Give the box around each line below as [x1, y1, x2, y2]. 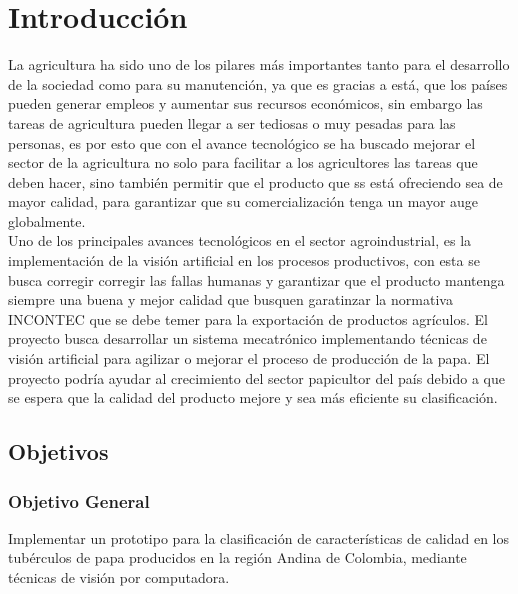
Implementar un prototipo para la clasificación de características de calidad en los [8, 527, 509, 548]
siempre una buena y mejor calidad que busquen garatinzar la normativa [8, 289, 453, 310]
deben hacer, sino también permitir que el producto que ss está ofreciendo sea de [8, 171, 503, 192]
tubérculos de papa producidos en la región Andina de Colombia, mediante [8, 547, 467, 568]
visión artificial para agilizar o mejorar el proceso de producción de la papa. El [8, 348, 490, 369]
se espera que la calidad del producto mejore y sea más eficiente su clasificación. [8, 387, 498, 408]
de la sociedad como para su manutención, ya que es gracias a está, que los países [8, 73, 508, 94]
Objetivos [8, 436, 109, 467]
